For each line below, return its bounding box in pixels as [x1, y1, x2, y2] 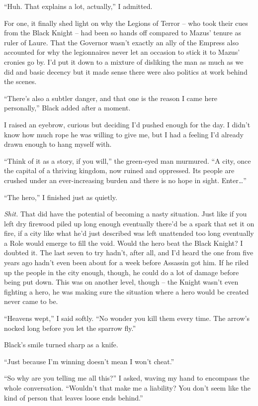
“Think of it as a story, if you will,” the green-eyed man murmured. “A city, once [4, 155, 251, 166]
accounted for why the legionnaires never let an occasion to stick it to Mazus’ [4, 47, 240, 57]
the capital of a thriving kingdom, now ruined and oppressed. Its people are [4, 165, 235, 176]
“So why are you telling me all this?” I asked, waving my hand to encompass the [4, 373, 250, 383]
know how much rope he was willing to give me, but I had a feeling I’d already [4, 129, 244, 139]
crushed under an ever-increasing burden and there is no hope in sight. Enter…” [4, 175, 247, 185]
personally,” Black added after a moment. [4, 102, 131, 113]
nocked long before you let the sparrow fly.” [4, 322, 136, 333]
